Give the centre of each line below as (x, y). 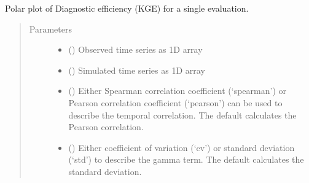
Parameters (50, 29)
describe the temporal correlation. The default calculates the (182, 115)
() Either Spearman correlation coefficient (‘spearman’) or (178, 91)
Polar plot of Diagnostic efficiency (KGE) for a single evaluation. (127, 8)
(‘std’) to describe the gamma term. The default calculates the (186, 159)
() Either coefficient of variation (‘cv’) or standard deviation (182, 147)
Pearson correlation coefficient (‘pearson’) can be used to (175, 102)
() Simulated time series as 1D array (137, 70)
